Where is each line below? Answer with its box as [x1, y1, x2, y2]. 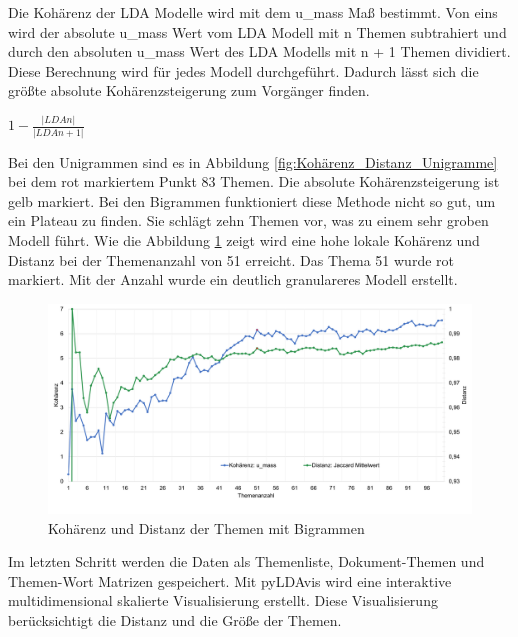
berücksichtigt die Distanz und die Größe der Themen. [8, 610, 342, 631]
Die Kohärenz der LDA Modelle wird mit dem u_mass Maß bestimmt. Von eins [8, 2, 498, 22]
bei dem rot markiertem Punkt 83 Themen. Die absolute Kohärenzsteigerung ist [8, 171, 500, 192]
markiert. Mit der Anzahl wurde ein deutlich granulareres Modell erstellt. [8, 269, 458, 290]
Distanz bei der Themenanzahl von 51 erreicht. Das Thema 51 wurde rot [8, 249, 454, 270]
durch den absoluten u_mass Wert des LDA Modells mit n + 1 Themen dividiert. [8, 41, 511, 62]
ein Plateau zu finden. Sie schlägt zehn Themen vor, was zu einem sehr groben [8, 210, 489, 231]
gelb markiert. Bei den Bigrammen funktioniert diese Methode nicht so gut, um [8, 190, 496, 211]
